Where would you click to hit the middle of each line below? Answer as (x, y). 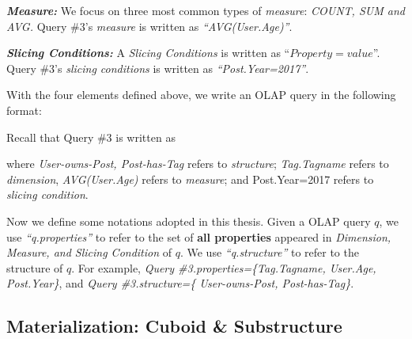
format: (24, 110)
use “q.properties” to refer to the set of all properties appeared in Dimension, (199, 236)
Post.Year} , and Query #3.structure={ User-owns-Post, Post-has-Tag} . (180, 283)
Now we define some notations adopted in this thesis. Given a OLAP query (189, 221)
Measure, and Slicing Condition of (89, 252)
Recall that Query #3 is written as (91, 137)
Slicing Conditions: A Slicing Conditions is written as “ (148, 53)
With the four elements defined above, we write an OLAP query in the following (201, 95)
